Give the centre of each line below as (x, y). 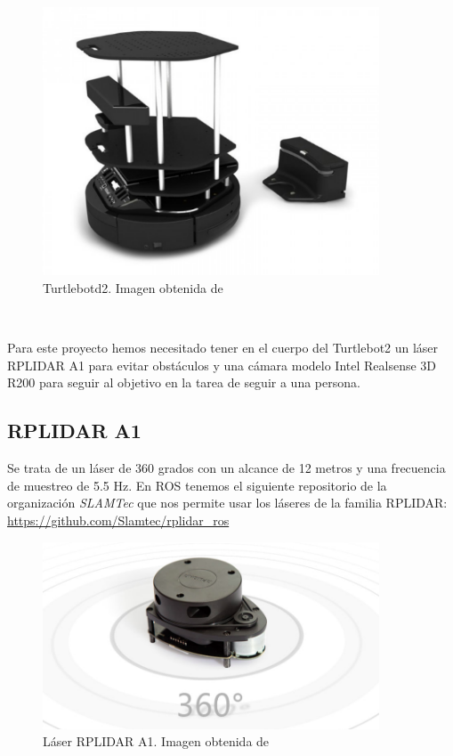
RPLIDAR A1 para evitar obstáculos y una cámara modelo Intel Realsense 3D (222, 365)
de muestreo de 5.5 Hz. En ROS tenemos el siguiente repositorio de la (197, 485)
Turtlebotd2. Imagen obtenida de (133, 288)
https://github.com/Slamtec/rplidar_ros (118, 520)
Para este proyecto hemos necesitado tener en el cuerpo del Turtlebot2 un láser (223, 348)
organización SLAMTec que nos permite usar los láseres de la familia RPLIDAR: (227, 503)
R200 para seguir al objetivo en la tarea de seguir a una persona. (184, 382)
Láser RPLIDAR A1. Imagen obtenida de (156, 741)
